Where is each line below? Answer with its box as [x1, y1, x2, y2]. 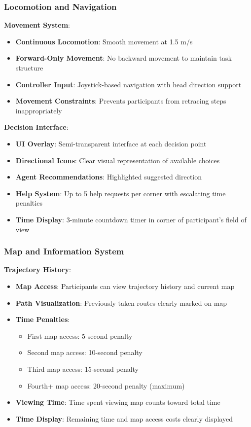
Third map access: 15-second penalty [27, 363, 139, 374]
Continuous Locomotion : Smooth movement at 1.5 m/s [15, 36, 193, 46]
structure [15, 63, 43, 72]
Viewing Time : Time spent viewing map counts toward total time [15, 397, 220, 407]
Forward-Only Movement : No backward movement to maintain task [15, 53, 232, 63]
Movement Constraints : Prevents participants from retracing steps [15, 96, 226, 106]
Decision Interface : [4, 122, 69, 132]
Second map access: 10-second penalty [27, 347, 143, 357]
